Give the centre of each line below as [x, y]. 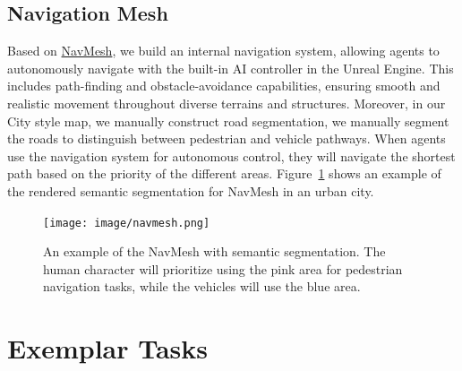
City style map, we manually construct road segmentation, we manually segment [228, 121]
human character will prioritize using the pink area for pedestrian [223, 268]
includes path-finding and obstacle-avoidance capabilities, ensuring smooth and [224, 86]
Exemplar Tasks [108, 348]
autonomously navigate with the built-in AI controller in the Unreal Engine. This [231, 68]
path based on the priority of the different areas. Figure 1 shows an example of [224, 173]
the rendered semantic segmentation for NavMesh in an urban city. [191, 190]
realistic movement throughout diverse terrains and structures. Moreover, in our [227, 103]
